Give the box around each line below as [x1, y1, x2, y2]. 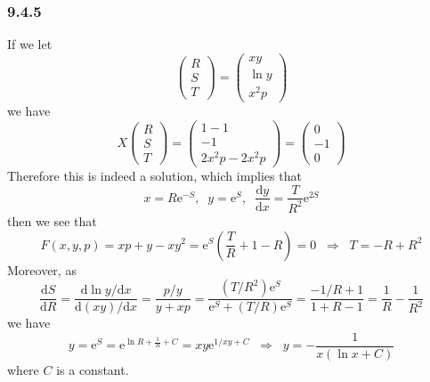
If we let [7, 35, 53, 53]
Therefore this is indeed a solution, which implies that [7, 166, 302, 184]
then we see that [7, 211, 97, 230]
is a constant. [56, 360, 129, 378]
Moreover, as [7, 260, 77, 279]
